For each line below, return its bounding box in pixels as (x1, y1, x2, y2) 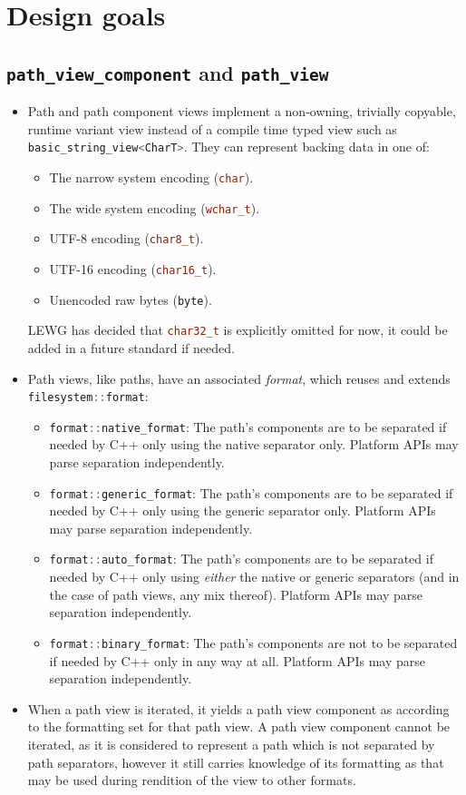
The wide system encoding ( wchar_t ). (49, 198, 260, 217)
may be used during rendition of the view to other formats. (27, 770, 356, 790)
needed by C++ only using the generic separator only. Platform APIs (49, 501, 436, 520)
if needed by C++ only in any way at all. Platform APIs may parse (49, 651, 425, 670)
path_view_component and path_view (6, 58, 329, 86)
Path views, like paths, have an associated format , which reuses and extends (27, 368, 451, 388)
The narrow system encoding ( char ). (49, 168, 254, 186)
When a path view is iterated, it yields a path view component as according (27, 699, 450, 718)
